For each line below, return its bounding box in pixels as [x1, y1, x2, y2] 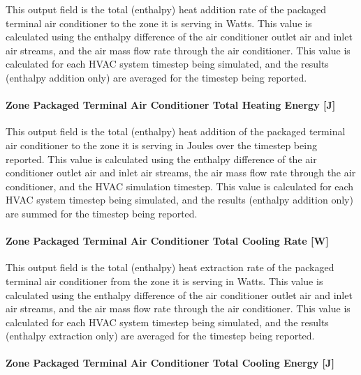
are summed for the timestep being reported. [6, 206, 198, 220]
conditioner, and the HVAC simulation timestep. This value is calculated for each [6, 178, 354, 193]
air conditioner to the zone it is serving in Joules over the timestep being [6, 137, 317, 152]
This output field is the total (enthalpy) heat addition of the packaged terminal [6, 124, 346, 139]
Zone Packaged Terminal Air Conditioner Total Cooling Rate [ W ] [6, 234, 329, 248]
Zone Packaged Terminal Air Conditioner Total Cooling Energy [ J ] [6, 355, 334, 370]
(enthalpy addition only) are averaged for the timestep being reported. [6, 70, 307, 84]
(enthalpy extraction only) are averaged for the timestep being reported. [6, 328, 315, 343]
